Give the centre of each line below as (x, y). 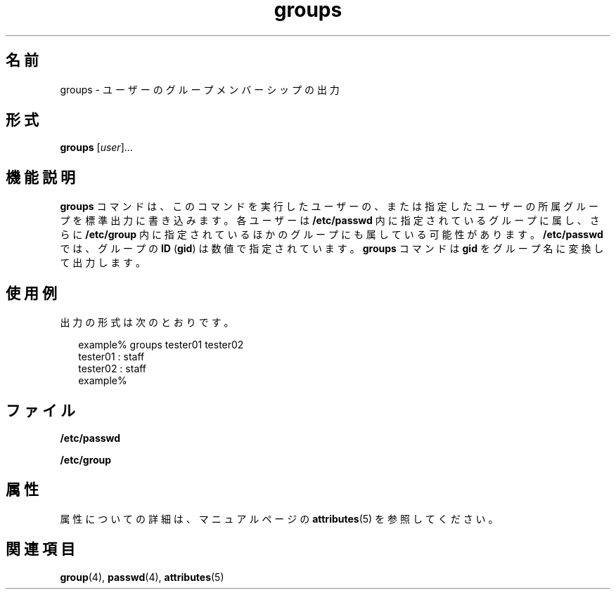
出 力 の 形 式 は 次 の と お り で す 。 (147, 322)
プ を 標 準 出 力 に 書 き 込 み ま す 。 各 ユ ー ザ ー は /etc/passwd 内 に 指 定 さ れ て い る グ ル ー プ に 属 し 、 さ (330, 221)
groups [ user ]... (96, 148)
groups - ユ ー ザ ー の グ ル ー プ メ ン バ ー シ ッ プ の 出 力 (200, 89)
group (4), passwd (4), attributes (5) (142, 577)
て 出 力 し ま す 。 (103, 263)
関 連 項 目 (40, 549)
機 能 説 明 (40, 177)
